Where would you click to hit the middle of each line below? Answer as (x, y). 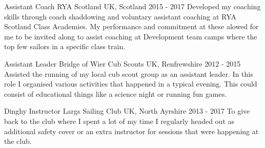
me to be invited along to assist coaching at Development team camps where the (131, 36)
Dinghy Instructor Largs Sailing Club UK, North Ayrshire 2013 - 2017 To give (127, 111)
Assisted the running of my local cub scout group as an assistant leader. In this (129, 73)
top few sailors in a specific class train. (65, 46)
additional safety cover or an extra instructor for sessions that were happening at (131, 131)
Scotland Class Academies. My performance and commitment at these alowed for (131, 26)
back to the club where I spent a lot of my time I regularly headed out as (119, 121)
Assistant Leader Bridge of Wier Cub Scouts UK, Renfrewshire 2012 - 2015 (123, 63)
